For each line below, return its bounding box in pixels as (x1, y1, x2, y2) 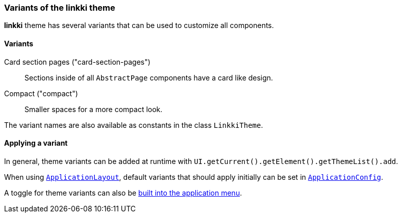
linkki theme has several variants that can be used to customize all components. (4, 21, 274, 30)
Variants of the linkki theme (4, 3, 115, 13)
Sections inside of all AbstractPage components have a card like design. (24, 73, 273, 82)
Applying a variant (4, 139, 68, 148)
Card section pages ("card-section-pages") (4, 57, 150, 66)
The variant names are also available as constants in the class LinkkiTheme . (4, 120, 263, 129)
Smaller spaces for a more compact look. (24, 104, 163, 114)
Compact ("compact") (4, 89, 78, 98)
